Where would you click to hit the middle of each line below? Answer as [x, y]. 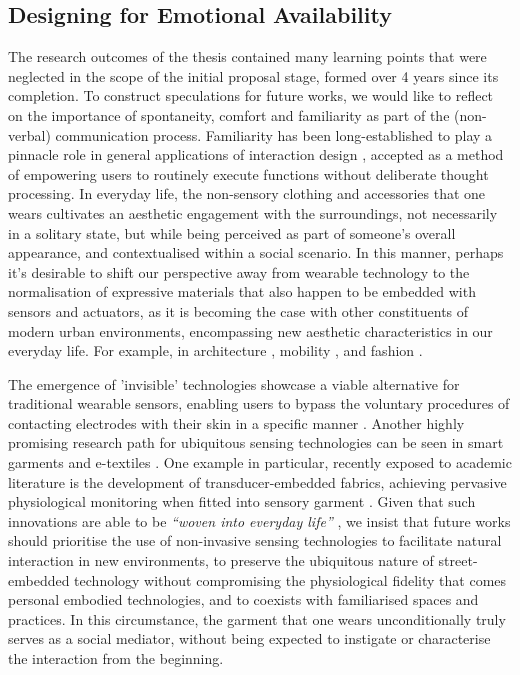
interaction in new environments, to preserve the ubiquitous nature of [221, 560]
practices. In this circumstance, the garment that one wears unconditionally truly [257, 618]
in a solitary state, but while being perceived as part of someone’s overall [232, 232]
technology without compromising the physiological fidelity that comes [290, 579]
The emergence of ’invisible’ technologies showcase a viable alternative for [234, 383]
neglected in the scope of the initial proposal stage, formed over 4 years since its [253, 75]
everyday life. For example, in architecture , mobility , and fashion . [215, 350]
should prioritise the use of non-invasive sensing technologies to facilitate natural [255, 540]
